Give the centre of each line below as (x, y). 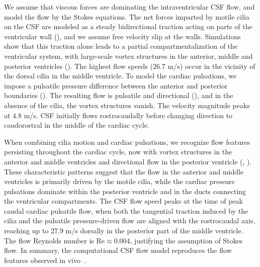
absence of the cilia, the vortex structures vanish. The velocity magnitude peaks (127, 105)
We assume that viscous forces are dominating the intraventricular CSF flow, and (129, 7)
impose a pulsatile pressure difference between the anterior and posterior (116, 85)
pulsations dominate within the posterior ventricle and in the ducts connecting (125, 191)
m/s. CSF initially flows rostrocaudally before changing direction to (128, 115)
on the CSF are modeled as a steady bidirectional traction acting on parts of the (128, 26)
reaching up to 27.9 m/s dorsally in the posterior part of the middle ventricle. (124, 231)
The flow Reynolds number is (49, 240)
